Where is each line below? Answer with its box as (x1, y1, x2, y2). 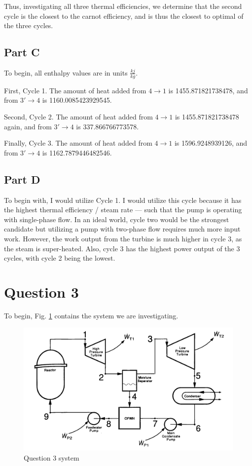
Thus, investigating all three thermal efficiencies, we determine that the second (4, 1, 242, 11)
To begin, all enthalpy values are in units (4, 67, 128, 78)
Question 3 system (24, 452, 79, 463)
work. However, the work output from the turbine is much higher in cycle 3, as (4, 233, 242, 243)
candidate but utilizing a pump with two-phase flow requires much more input (4, 224, 241, 234)
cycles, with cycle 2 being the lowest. (4, 253, 115, 263)
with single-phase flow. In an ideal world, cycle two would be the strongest (4, 214, 229, 224)
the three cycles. (4, 20, 53, 31)
